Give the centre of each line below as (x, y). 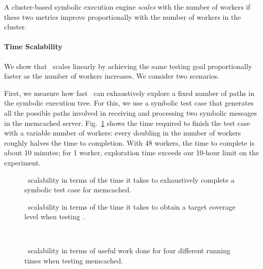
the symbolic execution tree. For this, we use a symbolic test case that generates (129, 103)
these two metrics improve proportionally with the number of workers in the (123, 16)
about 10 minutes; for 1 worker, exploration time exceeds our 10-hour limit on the (132, 153)
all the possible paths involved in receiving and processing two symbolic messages (131, 112)
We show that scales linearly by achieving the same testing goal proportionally (128, 66)
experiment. (22, 162)
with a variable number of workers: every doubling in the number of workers (123, 133)
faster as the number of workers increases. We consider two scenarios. (112, 76)
